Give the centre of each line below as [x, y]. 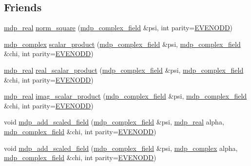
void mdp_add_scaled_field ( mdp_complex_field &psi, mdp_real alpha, [114, 122]
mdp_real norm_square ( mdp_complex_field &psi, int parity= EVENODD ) [118, 28]
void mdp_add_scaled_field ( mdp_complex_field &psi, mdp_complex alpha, [121, 148]
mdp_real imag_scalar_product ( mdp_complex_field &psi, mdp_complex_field [125, 96]
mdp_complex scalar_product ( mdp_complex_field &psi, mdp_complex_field [122, 44]
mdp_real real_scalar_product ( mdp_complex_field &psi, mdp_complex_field [124, 70]
